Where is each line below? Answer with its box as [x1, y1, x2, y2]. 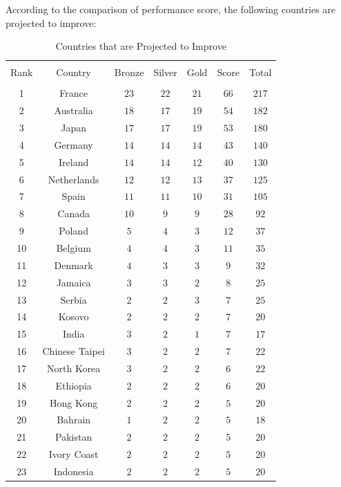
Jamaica [56, 275, 91, 289]
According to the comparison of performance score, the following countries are [6, 2, 336, 16]
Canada [57, 206, 90, 221]
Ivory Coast [48, 447, 99, 461]
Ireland [59, 154, 89, 169]
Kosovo [58, 309, 89, 324]
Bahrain [57, 412, 91, 427]
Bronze [114, 65, 144, 80]
